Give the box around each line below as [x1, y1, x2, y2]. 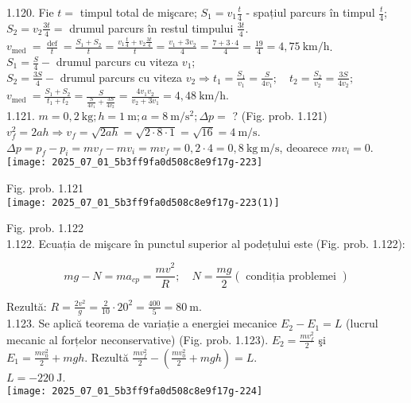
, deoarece [279, 138, 328, 155]
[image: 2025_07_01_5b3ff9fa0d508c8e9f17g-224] [6, 386, 263, 397]
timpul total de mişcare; [79, 4, 197, 20]
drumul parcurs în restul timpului [69, 19, 234, 36]
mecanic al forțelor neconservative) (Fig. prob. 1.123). [6, 331, 269, 347]
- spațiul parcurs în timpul [246, 4, 375, 20]
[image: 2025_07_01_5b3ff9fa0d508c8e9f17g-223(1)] [6, 196, 280, 208]
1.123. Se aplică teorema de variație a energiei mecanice [6, 315, 277, 331]
